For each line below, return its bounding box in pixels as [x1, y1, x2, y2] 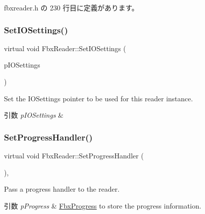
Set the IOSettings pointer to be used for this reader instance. [4, 93, 193, 103]
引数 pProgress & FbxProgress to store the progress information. [4, 200, 202, 211]
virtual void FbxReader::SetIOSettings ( [4, 43, 126, 53]
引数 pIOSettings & [4, 110, 64, 120]
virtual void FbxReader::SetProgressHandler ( [4, 150, 144, 160]
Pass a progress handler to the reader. [4, 184, 120, 194]
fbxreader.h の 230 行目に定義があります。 [4, 2, 139, 12]
